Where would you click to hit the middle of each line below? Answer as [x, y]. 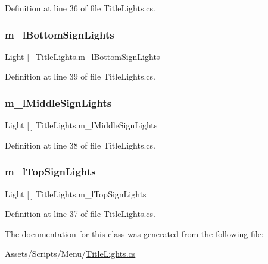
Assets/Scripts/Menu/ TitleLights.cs [70, 254]
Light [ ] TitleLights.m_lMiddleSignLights [81, 125]
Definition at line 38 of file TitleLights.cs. [80, 145]
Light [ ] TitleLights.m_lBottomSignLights [82, 56]
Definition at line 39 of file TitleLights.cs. [80, 76]
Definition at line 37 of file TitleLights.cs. [80, 214]
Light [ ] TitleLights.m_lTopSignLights [76, 194]
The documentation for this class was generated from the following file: [134, 233]
